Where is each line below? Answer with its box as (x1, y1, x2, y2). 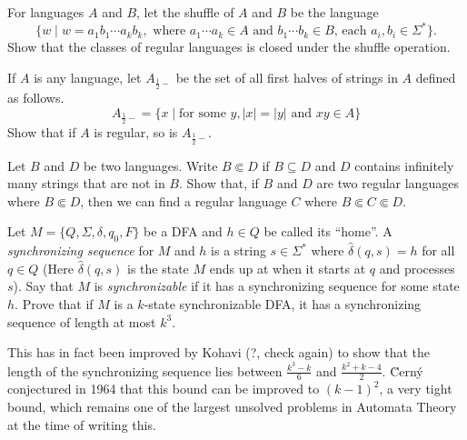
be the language (290, 3, 379, 21)
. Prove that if (15, 294, 94, 313)
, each (333, 25, 367, 38)
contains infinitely (354, 155, 454, 175)
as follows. (7, 88, 65, 107)
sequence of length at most (7, 312, 156, 331)
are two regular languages (316, 174, 459, 193)
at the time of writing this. (7, 415, 156, 434)
